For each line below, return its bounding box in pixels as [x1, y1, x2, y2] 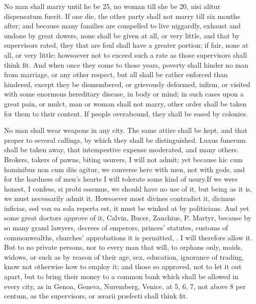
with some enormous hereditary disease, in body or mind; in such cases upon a [4, 89, 244, 99]
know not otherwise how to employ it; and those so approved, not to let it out [4, 261, 242, 272]
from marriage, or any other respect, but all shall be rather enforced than [4, 69, 228, 80]
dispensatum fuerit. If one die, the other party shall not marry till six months [4, 10, 240, 21]
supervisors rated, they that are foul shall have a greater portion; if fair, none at [4, 40, 249, 50]
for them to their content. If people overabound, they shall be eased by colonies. [4, 108, 248, 118]
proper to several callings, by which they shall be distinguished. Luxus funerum [4, 134, 246, 145]
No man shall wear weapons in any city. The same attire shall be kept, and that [4, 125, 248, 135]
